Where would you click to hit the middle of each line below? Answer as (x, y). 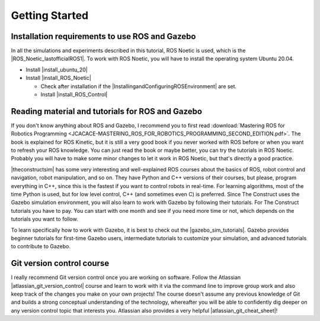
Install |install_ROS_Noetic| (58, 78)
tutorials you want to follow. (44, 219)
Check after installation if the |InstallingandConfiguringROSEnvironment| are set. (139, 86)
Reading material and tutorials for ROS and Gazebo (107, 111)
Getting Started (50, 15)
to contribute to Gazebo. (41, 247)
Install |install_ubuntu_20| (57, 69)
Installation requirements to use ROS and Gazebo (103, 36)
